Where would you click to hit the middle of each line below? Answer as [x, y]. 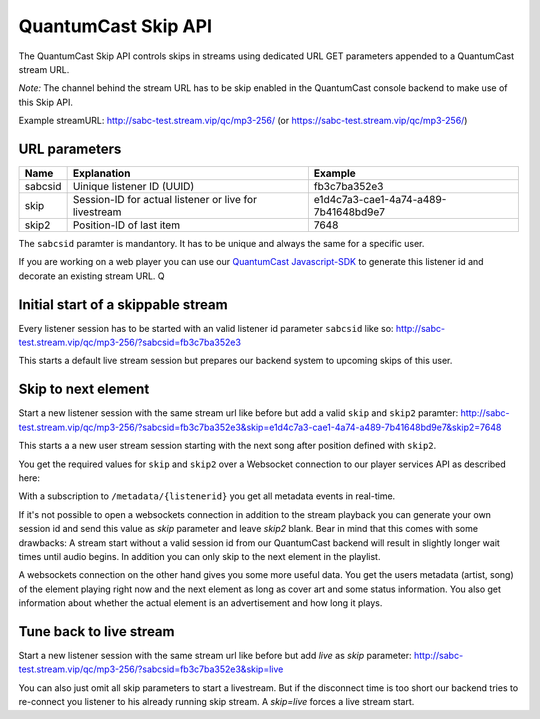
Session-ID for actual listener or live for [164, 200]
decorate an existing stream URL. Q [91, 276]
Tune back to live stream [96, 631]
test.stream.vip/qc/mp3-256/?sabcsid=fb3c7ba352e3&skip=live [151, 669]
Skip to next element [84, 389]
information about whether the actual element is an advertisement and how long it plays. [200, 603]
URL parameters [70, 148]
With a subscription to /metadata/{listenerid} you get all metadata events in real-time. [207, 496]
